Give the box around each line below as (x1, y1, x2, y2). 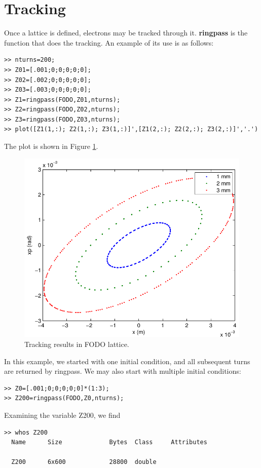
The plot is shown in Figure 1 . (4, 141, 98, 151)
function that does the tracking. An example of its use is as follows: (4, 37, 214, 48)
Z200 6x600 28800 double (11, 458, 157, 466)
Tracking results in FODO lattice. (24, 338, 129, 349)
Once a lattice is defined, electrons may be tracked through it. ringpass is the (4, 27, 248, 38)
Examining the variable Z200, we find (4, 409, 121, 420)
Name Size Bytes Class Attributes (11, 439, 207, 446)
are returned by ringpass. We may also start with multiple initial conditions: (4, 366, 241, 376)
